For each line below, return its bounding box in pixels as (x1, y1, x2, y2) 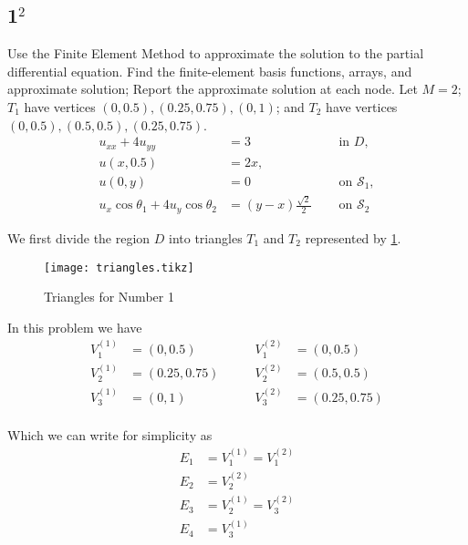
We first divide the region (7, 228, 151, 247)
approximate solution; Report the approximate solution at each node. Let (7, 79, 418, 98)
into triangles (169, 228, 243, 247)
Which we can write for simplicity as (7, 426, 213, 445)
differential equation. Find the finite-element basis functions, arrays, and (7, 61, 412, 80)
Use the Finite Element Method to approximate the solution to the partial (7, 44, 424, 63)
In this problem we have (7, 317, 142, 336)
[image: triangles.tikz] (44, 261, 194, 274)
